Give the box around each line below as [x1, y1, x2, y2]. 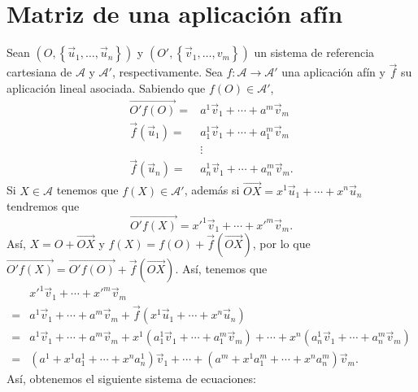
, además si [184, 181, 240, 198]
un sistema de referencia [254, 44, 375, 61]
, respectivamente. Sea [111, 63, 223, 81]
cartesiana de [7, 63, 72, 81]
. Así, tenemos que [175, 259, 268, 277]
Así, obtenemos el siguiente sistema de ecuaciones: [7, 370, 256, 387]
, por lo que [252, 234, 311, 251]
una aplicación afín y [281, 63, 385, 81]
